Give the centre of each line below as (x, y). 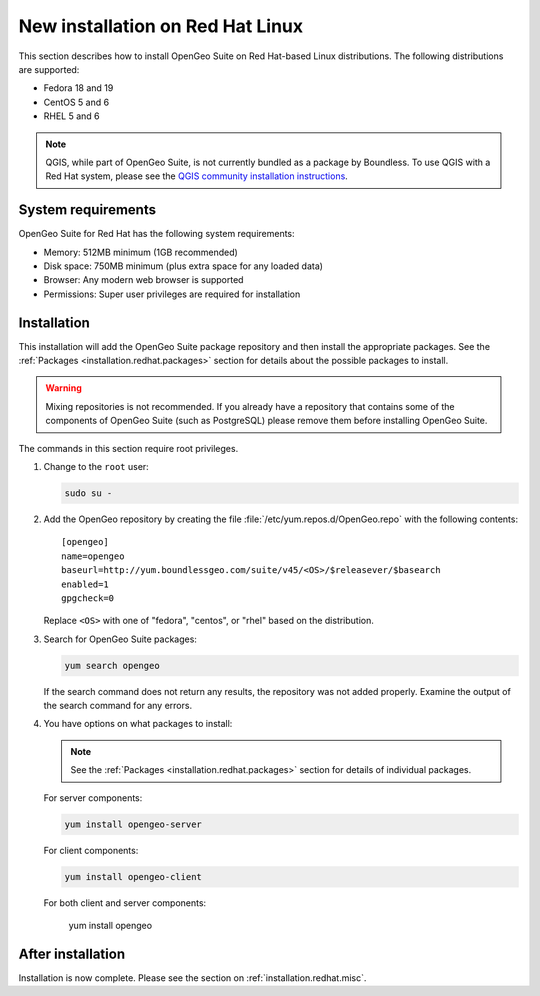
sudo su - (88, 493)
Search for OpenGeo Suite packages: (120, 639)
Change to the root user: (96, 466)
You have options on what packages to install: (138, 724)
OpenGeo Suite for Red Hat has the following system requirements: (156, 234)
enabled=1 (85, 584)
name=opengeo (93, 556)
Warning (63, 388)
